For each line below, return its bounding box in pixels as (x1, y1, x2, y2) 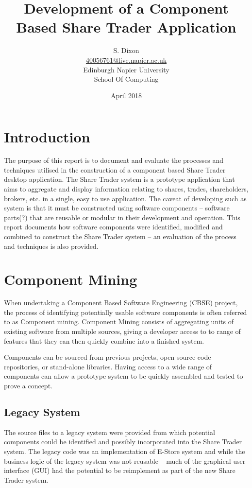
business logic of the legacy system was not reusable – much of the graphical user (4, 455, 246, 466)
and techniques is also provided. (4, 241, 99, 251)
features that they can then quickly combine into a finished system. (4, 335, 204, 346)
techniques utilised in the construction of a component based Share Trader (4, 164, 226, 174)
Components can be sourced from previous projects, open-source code (4, 352, 211, 362)
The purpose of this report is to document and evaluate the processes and (4, 155, 224, 165)
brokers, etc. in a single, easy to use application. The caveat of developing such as (4, 193, 247, 203)
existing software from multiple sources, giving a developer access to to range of (4, 326, 241, 336)
